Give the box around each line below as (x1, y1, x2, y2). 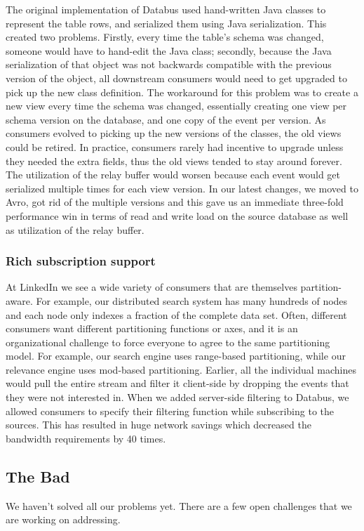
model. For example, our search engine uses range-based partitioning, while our (6, 348, 346, 363)
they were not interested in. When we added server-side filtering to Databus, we (6, 390, 349, 405)
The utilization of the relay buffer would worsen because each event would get (6, 167, 341, 182)
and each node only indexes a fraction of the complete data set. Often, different (6, 307, 347, 322)
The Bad (6, 465, 70, 487)
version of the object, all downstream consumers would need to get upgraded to (6, 70, 347, 85)
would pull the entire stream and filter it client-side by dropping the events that (6, 376, 349, 391)
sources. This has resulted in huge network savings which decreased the (6, 417, 311, 432)
